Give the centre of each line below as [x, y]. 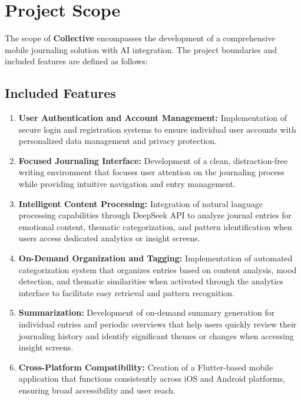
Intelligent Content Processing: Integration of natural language [140, 203]
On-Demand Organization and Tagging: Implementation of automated [156, 258]
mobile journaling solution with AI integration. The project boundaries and [141, 49]
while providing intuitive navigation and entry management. [127, 184]
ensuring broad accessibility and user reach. [97, 390]
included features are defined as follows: [76, 61]
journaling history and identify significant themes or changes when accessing [156, 335]
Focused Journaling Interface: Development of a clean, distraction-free [153, 160]
